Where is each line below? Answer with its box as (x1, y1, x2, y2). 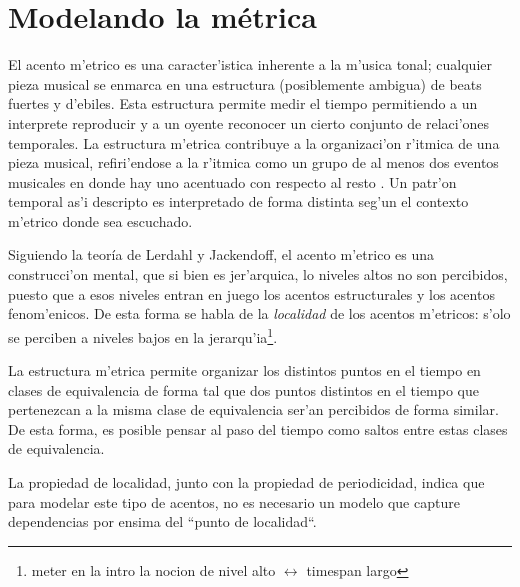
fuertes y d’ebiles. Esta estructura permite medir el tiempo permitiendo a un (8, 93, 478, 114)
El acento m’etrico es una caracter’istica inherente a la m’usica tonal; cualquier (8, 54, 492, 75)
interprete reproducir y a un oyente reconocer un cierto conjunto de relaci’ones (8, 112, 490, 133)
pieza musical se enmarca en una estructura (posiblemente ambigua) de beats (8, 73, 482, 94)
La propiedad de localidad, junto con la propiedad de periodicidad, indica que (8, 472, 485, 493)
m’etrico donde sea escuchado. (8, 210, 193, 231)
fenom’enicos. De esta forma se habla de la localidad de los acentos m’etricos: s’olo (8, 303, 511, 324)
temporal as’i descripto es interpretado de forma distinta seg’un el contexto (8, 191, 469, 212)
